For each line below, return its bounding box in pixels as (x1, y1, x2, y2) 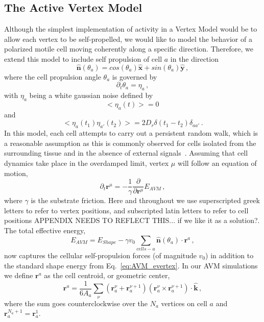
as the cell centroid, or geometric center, (44, 270, 170, 281)
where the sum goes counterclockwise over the (4, 298, 148, 308)
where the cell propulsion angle (4, 71, 101, 82)
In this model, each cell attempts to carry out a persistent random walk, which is (4, 128, 258, 138)
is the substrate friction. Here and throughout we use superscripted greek (31, 195, 260, 206)
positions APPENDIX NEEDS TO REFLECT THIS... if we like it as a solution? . (4, 215, 260, 226)
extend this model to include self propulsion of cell (4, 53, 162, 64)
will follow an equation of (177, 157, 257, 168)
